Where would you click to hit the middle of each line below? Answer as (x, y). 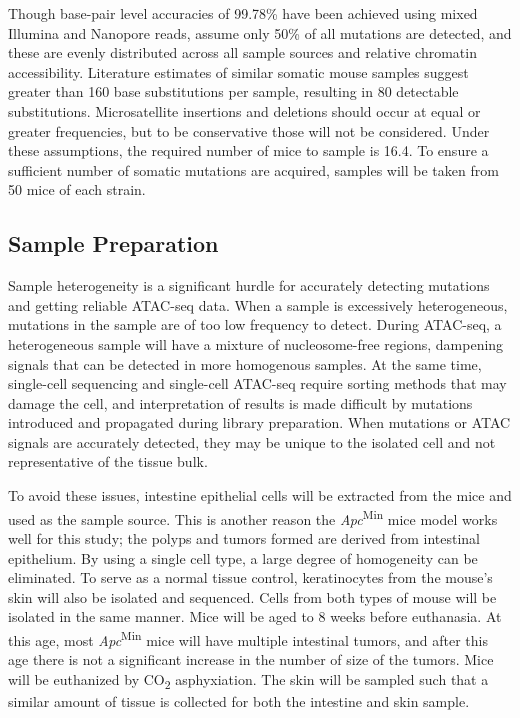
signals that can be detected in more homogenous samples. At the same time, (245, 363)
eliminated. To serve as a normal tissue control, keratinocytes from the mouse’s (250, 577)
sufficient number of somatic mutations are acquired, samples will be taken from (253, 169)
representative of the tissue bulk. (108, 461)
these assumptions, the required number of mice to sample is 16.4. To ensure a (248, 150)
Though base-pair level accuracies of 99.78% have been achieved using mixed (243, 13)
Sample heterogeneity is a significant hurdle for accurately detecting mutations (249, 285)
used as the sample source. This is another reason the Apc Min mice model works (253, 517)
